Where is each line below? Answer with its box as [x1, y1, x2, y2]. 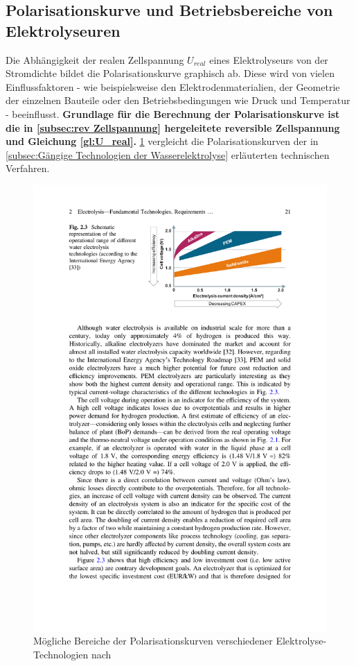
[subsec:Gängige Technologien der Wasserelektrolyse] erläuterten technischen [6, 147, 330, 162]
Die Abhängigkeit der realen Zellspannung [6, 52, 184, 67]
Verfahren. [6, 161, 50, 176]
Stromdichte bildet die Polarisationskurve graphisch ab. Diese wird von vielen [6, 66, 335, 80]
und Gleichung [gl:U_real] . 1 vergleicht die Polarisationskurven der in [6, 134, 319, 148]
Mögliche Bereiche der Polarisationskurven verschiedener [33, 633, 273, 648]
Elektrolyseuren [6, 19, 121, 41]
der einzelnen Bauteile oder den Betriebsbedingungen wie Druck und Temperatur [6, 93, 350, 108]
